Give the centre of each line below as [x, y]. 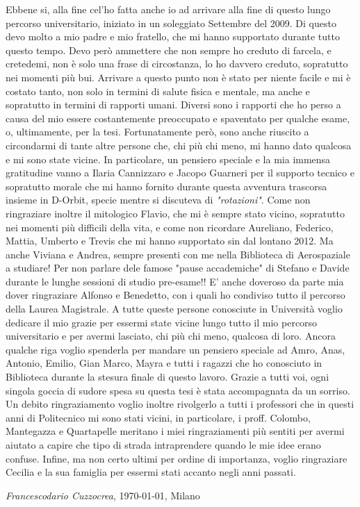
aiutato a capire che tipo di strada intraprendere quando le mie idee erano [163, 444]
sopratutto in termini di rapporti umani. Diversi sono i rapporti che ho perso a [173, 105]
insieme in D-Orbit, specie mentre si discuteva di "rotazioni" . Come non [158, 200]
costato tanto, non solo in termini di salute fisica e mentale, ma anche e [158, 91]
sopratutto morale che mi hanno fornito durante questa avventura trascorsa [166, 186]
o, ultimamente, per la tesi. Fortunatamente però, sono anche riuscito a [157, 132]
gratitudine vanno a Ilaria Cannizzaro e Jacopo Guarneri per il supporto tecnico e [180, 173]
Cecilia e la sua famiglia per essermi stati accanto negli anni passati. [151, 472]
